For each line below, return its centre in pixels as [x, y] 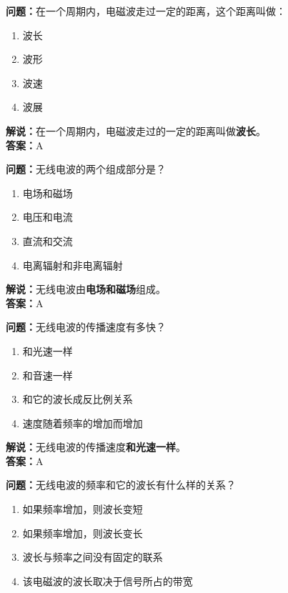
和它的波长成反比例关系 [78, 399]
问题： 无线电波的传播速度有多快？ [86, 327]
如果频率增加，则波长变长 [83, 533]
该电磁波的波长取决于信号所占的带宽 [108, 580]
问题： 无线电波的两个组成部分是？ [86, 169]
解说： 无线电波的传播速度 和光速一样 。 [96, 447]
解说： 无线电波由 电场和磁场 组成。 [86, 289]
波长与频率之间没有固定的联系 [93, 557]
